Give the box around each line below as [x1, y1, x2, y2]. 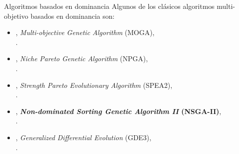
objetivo [4, 10, 29, 21]
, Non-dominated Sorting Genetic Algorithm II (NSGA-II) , [15, 106, 222, 116]
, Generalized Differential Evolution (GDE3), [15, 132, 151, 142]
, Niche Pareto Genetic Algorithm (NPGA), [15, 53, 148, 64]
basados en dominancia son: [30, 10, 115, 21]
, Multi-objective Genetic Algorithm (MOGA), [15, 27, 155, 38]
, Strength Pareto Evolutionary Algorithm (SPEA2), [15, 79, 173, 90]
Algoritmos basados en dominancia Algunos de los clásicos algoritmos [4, 1, 215, 11]
